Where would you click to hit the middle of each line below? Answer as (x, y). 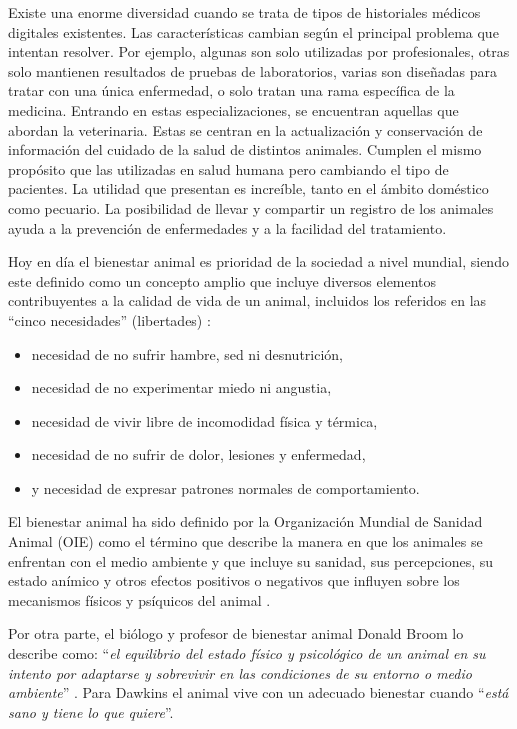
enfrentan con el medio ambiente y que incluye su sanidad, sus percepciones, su (251, 560)
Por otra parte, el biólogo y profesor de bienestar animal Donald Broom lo (236, 633)
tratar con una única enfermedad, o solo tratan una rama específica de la (231, 90)
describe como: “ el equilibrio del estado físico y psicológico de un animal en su (247, 653)
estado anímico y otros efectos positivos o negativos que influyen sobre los (234, 580)
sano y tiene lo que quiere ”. (91, 711)
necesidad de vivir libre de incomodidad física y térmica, (204, 420)
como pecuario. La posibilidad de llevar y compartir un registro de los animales (251, 207)
